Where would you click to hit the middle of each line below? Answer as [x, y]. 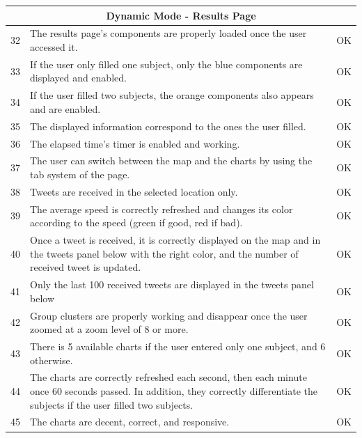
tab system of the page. [80, 174]
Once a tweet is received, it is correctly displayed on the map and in [175, 240]
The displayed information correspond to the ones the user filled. [168, 126]
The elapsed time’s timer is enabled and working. [135, 143]
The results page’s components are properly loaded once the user [168, 33]
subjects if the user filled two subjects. [112, 404]
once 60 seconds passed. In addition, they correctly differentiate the [174, 391]
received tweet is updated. [86, 267]
